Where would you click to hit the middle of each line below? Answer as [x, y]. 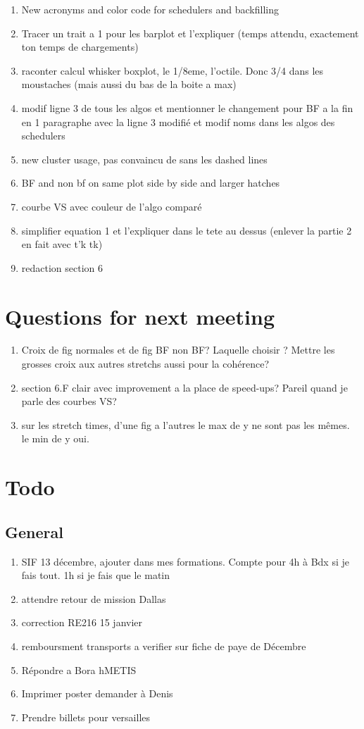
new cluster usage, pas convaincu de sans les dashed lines [144, 159]
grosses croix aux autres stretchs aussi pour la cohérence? [145, 364]
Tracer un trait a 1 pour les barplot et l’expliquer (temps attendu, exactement [190, 33]
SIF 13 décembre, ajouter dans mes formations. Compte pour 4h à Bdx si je [185, 561]
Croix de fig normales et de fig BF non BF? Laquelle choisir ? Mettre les [178, 350]
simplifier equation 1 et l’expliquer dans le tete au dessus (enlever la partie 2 [187, 230]
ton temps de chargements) [80, 47]
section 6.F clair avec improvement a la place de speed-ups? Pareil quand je [184, 387]
